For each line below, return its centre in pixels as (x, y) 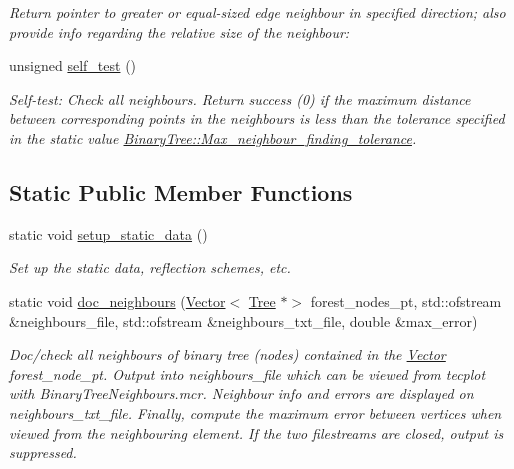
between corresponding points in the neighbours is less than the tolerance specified (257, 118)
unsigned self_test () (73, 65)
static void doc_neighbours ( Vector (117, 300)
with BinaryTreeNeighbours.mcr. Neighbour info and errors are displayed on (241, 393)
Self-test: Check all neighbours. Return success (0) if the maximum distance (240, 98)
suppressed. (43, 452)
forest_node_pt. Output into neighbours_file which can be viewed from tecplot (247, 373)
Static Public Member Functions (181, 191)
